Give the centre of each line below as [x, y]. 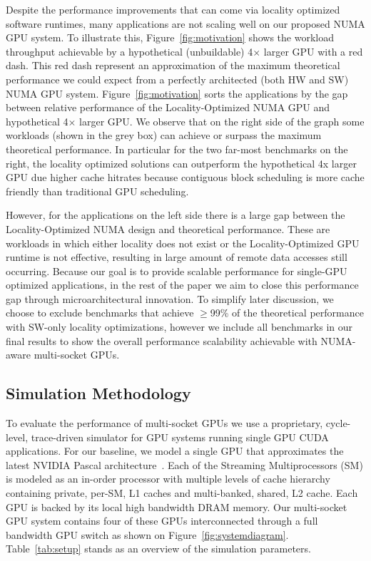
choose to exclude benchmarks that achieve [100, 313]
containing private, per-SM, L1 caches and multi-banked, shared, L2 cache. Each [182, 493]
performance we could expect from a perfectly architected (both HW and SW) [177, 79]
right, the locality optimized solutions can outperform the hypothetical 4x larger [181, 163]
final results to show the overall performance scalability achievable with [162, 340]
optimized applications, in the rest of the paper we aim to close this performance [182, 285]
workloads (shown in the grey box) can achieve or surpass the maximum [164, 135]
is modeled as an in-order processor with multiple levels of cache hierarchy [168, 479]
